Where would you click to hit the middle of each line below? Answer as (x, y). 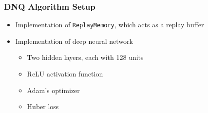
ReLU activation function (65, 74)
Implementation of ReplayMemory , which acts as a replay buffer (110, 25)
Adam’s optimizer (53, 90)
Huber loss (43, 106)
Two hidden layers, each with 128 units (85, 57)
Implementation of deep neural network (74, 41)
